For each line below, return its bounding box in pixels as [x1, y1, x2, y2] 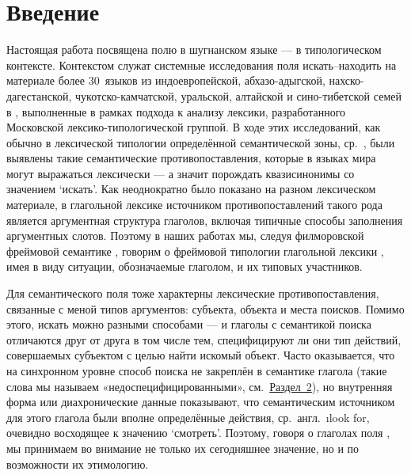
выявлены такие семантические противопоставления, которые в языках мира [6, 150, 376, 166]
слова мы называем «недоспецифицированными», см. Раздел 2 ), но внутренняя [6, 378, 393, 394]
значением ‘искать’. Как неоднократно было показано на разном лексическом [6, 180, 376, 197]
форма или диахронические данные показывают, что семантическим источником [6, 393, 395, 410]
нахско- [329, 72, 364, 89]
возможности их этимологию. [6, 455, 149, 472]
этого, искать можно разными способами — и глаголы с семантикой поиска [6, 316, 371, 332]
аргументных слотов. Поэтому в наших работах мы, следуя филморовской [6, 227, 364, 244]
